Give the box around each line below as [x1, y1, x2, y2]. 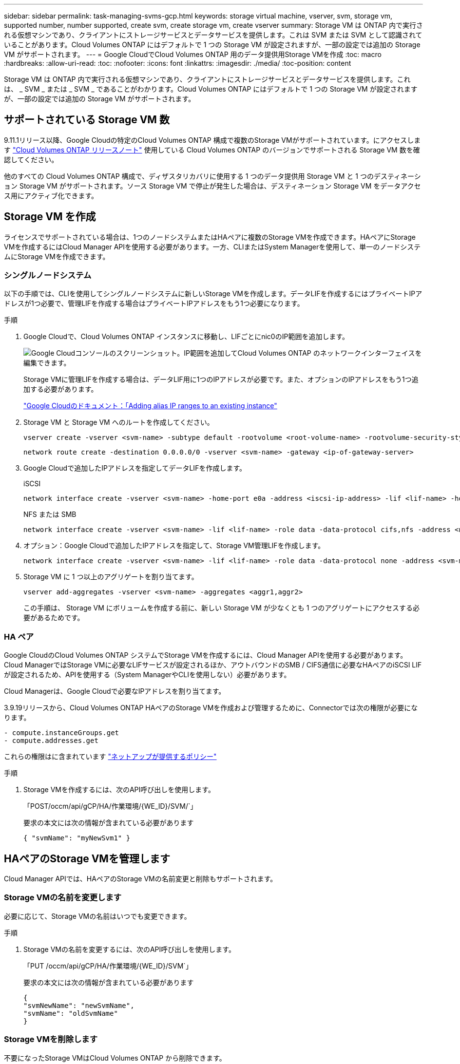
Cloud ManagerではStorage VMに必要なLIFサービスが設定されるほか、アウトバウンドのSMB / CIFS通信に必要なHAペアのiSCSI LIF [4, 661, 422, 669]
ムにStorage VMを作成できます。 [4, 252, 110, 261]
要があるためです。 [23, 613, 84, 622]
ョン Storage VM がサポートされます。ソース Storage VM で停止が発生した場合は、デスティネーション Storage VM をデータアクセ [4, 181, 421, 190]
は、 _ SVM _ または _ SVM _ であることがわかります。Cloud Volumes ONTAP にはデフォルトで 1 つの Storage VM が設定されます [4, 85, 418, 93]
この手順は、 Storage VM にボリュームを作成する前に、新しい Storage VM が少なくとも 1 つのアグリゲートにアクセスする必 [23, 604, 420, 612]
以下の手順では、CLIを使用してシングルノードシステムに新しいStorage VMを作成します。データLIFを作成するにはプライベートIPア [4, 289, 422, 298]
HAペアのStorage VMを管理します [4, 852, 170, 865]
